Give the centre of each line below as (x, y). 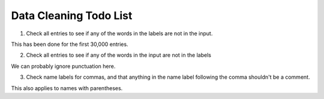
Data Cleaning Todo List (72, 16)
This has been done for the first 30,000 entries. (70, 44)
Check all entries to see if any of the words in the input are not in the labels (118, 55)
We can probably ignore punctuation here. (63, 66)
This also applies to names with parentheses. (67, 88)
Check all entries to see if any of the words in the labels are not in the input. (119, 33)
